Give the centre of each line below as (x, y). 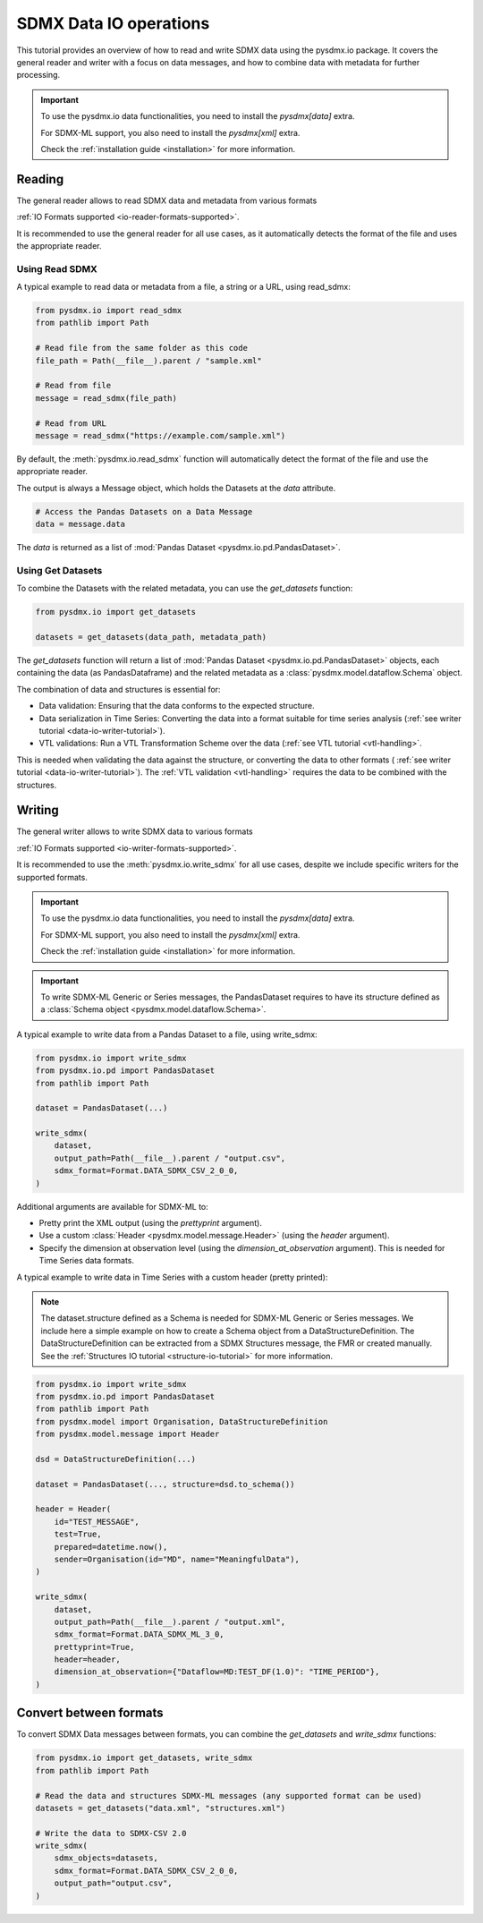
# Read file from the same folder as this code (141, 348)
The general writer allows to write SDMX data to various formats (135, 831)
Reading (40, 179)
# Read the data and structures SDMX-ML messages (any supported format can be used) (229, 1795)
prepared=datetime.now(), (111, 1547)
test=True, (78, 1534)
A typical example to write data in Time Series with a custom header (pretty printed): (172, 1277)
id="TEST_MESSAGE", (97, 1522)
